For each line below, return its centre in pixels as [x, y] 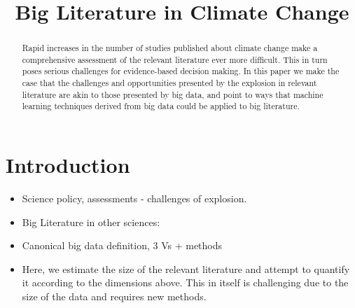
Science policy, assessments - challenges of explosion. [134, 198]
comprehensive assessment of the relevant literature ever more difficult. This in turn [175, 59]
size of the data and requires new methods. [114, 296]
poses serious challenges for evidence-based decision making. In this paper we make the [181, 71]
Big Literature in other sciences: [91, 222]
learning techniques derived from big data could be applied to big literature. [161, 106]
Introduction [68, 165]
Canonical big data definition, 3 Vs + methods [122, 245]
